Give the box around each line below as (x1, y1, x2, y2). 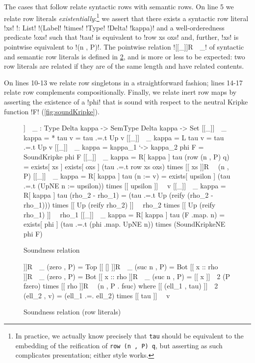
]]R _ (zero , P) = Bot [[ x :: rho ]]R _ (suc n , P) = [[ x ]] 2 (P (24, 271, 230, 281)
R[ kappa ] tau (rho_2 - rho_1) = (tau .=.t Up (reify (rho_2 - (24, 190, 213, 200)
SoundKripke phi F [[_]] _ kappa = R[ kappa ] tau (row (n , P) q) (24, 151, 229, 161)
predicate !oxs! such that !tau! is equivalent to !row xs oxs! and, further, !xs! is (4, 32, 239, 42)
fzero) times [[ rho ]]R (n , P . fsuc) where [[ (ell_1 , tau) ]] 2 (24, 281, 218, 291)
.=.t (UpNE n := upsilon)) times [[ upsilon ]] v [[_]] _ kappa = (24, 180, 226, 190)
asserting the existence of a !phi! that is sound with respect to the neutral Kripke (4, 97, 248, 106)
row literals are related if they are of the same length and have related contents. (4, 61, 244, 71)
